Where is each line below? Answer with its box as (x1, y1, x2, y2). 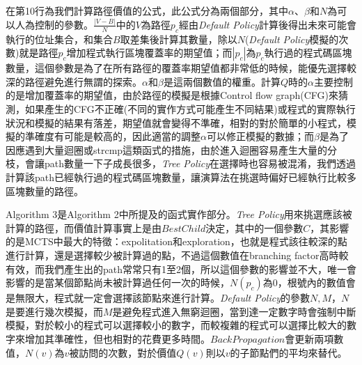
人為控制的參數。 (15, 17, 93, 31)
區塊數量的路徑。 (6, 183, 84, 198)
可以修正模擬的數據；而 (206, 129, 314, 143)
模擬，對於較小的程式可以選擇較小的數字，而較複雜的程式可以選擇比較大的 (6, 318, 347, 332)
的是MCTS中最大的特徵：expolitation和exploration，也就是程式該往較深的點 (6, 234, 347, 249)
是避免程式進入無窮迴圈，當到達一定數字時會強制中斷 (112, 304, 356, 318)
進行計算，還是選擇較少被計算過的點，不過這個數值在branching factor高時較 (6, 248, 349, 263)
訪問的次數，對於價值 (79, 345, 177, 359)
